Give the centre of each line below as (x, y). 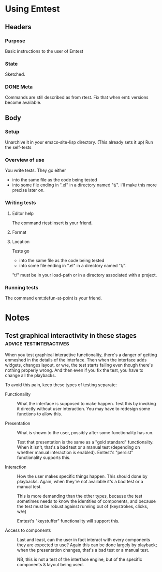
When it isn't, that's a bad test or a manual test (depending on (79, 447)
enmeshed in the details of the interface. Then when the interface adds (76, 360)
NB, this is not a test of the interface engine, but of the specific (80, 559)
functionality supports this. (44, 458)
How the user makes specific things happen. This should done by (82, 476)
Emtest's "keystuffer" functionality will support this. (68, 521)
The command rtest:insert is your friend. (52, 223)
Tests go (21, 251)
